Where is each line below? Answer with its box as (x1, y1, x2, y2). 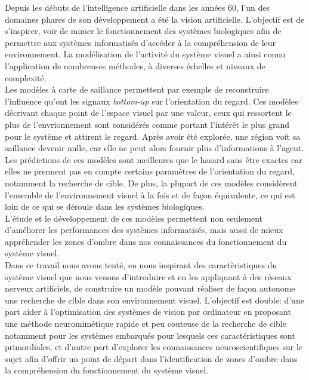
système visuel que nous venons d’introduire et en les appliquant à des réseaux (5, 270, 292, 283)
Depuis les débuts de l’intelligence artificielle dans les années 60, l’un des (5, 1, 270, 13)
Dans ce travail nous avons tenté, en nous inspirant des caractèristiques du (5, 259, 277, 271)
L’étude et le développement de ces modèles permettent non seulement (5, 212, 263, 224)
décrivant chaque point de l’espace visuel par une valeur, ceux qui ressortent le (5, 106, 292, 119)
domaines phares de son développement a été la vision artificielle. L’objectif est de (5, 13, 305, 25)
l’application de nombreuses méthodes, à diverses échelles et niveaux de (5, 59, 265, 72)
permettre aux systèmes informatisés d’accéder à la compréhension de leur (5, 36, 276, 48)
